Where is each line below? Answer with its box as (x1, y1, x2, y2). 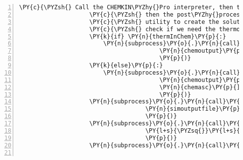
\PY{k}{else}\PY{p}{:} (89, 62, 163, 69)
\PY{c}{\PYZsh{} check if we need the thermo (89, 25, 241, 33)
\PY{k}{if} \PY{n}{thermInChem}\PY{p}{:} (89, 33, 226, 40)
